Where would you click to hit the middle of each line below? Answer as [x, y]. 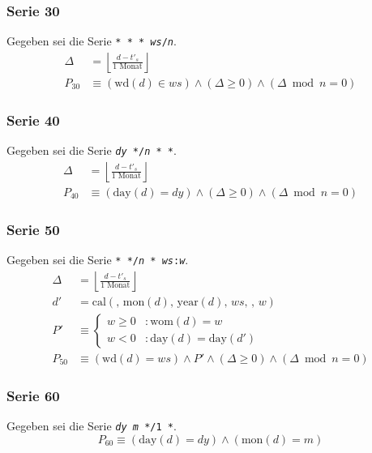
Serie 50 [33, 229]
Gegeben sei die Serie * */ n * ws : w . [98, 260]
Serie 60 [33, 395]
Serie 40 [33, 120]
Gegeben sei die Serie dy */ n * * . [92, 150]
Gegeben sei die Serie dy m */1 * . [92, 426]
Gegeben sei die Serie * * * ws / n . [92, 41]
